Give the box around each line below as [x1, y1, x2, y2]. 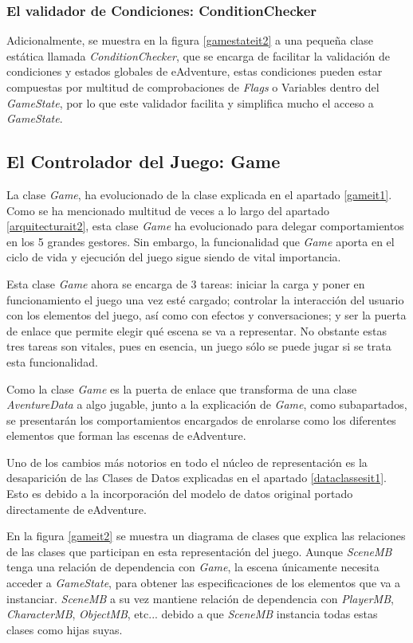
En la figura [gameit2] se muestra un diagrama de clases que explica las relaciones [6, 527, 406, 544]
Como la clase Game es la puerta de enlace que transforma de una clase [6, 380, 357, 397]
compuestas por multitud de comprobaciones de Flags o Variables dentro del [6, 79, 380, 95]
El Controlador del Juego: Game [6, 149, 281, 174]
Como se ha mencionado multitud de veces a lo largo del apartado [6, 202, 330, 218]
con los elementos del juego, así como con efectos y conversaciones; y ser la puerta [6, 307, 407, 323]
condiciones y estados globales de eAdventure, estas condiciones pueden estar [6, 63, 383, 80]
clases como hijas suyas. [6, 621, 123, 637]
